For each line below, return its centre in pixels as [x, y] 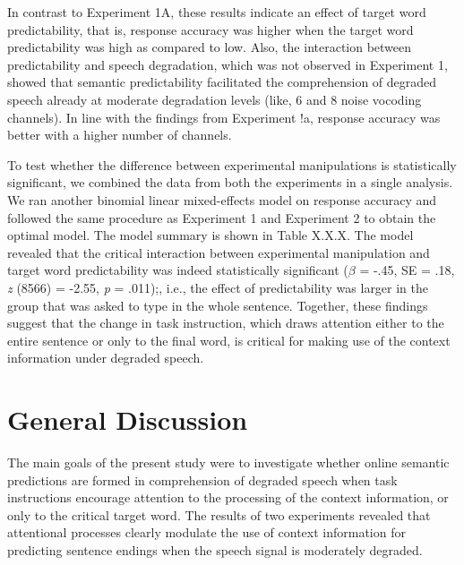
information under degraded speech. [106, 358]
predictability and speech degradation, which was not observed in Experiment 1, [228, 64]
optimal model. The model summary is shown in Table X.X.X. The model [211, 235]
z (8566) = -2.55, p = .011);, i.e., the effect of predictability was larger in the [218, 287]
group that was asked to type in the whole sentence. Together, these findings [218, 305]
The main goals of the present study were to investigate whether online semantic [228, 462]
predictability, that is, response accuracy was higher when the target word [211, 29]
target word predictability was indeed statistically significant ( [178, 270]
